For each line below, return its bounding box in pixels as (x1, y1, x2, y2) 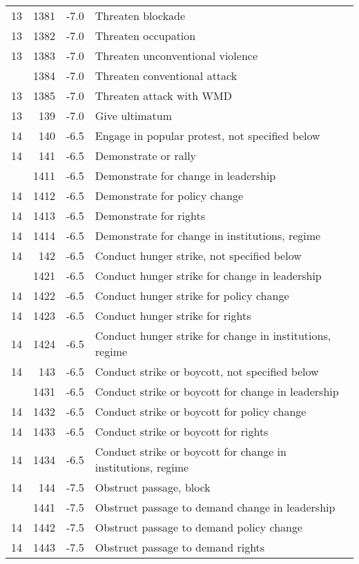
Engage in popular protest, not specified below (95, 128, 320, 143)
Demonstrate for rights (95, 208, 206, 223)
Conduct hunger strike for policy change (95, 288, 289, 303)
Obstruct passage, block (95, 479, 211, 495)
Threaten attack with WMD (95, 88, 232, 103)
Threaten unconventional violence (95, 48, 258, 63)
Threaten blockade (95, 8, 186, 23)
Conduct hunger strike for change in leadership (95, 268, 322, 283)
